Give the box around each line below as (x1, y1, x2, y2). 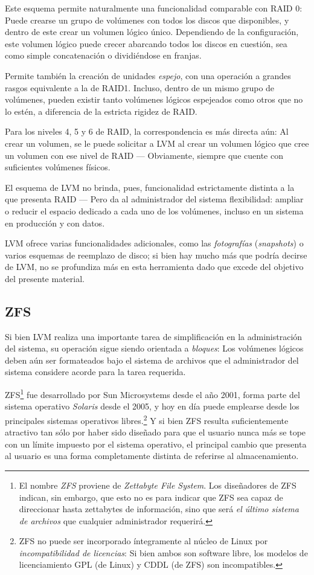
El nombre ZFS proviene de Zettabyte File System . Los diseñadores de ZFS (19, 478, 296, 491)
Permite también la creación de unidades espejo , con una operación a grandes (5, 69, 291, 82)
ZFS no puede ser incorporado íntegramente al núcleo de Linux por (19, 535, 268, 547)
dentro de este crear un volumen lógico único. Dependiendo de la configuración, (5, 25, 299, 38)
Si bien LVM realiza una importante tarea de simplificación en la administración (5, 330, 303, 342)
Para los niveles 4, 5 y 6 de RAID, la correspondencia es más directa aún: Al (5, 125, 289, 138)
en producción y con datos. (5, 216, 105, 229)
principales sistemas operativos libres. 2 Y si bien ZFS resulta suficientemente (5, 412, 289, 426)
